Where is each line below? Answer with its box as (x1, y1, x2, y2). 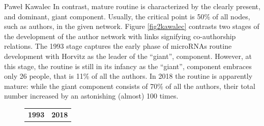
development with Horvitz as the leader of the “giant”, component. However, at (4, 50, 252, 61)
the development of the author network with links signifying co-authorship (4, 30, 236, 41)
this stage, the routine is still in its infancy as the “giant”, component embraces (4, 60, 252, 71)
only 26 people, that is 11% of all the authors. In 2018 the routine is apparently (4, 71, 253, 81)
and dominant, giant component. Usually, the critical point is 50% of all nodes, (4, 11, 250, 21)
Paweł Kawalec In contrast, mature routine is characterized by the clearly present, (4, 1, 260, 11)
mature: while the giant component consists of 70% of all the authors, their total (4, 80, 255, 91)
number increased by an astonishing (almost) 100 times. (4, 90, 179, 101)
